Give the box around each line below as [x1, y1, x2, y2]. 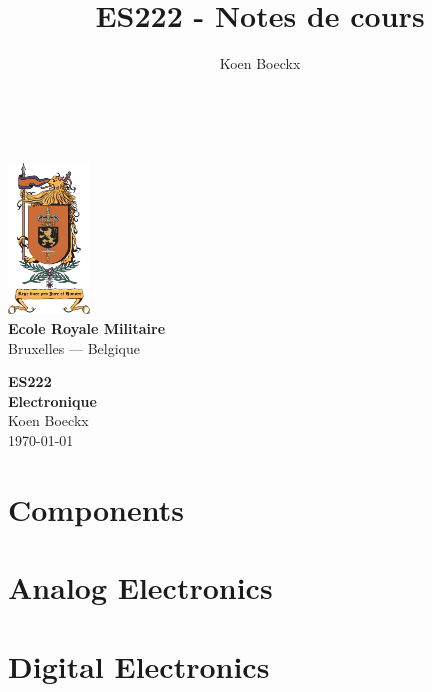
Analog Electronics [8, 567, 273, 608]
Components [8, 488, 184, 529]
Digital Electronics [8, 645, 270, 686]
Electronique [8, 390, 97, 411]
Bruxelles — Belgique [8, 337, 140, 358]
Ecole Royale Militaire [8, 318, 166, 339]
